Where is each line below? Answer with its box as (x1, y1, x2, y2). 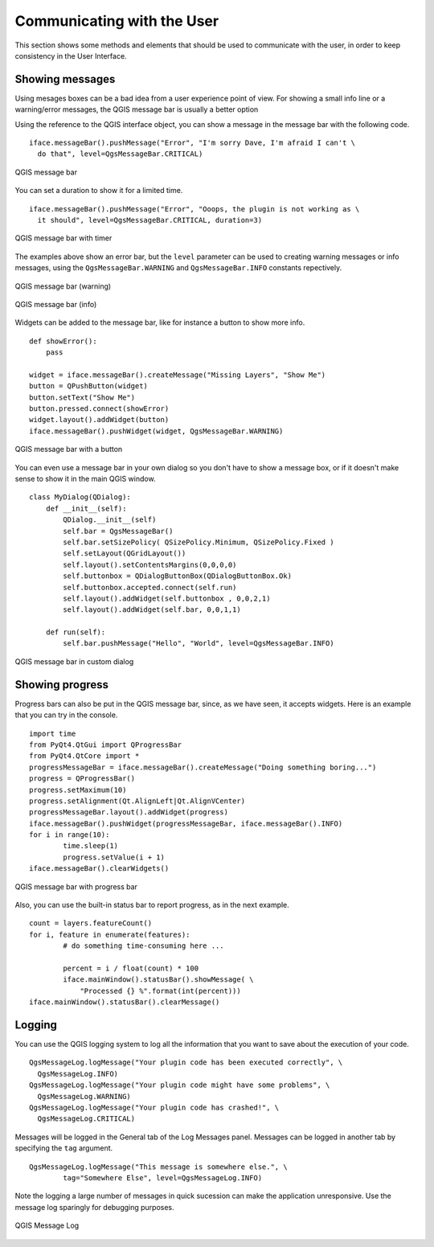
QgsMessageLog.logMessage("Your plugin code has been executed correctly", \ (29, 1058, 343, 1067)
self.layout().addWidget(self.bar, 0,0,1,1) (63, 605, 241, 614)
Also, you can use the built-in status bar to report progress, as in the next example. (14, 900, 289, 910)
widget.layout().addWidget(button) (29, 415, 170, 425)
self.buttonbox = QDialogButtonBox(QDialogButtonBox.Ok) (63, 572, 293, 580)
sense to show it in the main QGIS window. (14, 474, 156, 483)
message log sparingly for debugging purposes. (14, 1202, 174, 1212)
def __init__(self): (45, 503, 127, 513)
